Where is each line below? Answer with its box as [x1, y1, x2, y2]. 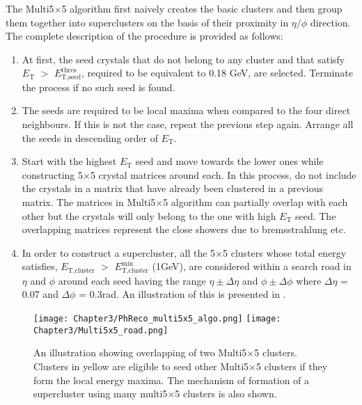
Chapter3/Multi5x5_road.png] [33, 325, 168, 335]
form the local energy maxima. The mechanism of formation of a [33, 372, 310, 387]
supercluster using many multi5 [33, 386, 168, 401]
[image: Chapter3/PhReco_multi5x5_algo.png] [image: [33, 314, 281, 324]
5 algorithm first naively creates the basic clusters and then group [61, 1, 343, 15]
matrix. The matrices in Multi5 [22, 194, 156, 209]
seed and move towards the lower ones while [135, 154, 324, 168]
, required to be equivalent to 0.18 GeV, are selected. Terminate [81, 65, 353, 80]
